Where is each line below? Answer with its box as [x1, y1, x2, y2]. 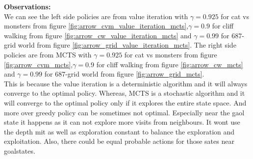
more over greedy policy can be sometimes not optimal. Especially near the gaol [4, 107, 245, 117]
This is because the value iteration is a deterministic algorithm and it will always [4, 78, 248, 88]
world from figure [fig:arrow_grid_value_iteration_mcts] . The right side [18, 40, 236, 50]
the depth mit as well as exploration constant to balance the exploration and [4, 126, 235, 136]
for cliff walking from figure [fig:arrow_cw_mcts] [96, 59, 243, 69]
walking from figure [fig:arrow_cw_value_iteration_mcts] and [4, 30, 192, 40]
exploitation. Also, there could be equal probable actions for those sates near [4, 136, 234, 146]
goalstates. [4, 145, 35, 156]
